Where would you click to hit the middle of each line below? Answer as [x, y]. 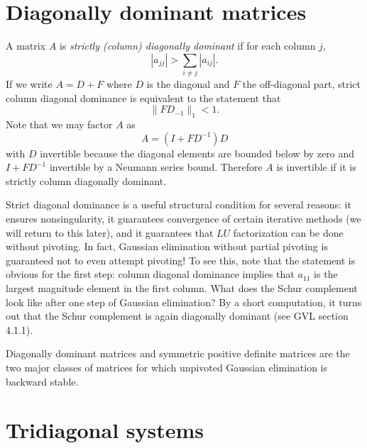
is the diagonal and [188, 84]
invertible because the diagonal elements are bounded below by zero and [197, 153]
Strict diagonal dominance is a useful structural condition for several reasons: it [179, 205]
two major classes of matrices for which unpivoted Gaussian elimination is [167, 367]
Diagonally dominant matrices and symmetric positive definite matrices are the [178, 353]
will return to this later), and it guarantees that [110, 232]
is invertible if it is [316, 167]
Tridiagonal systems [105, 430]
